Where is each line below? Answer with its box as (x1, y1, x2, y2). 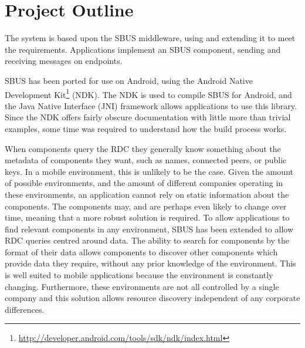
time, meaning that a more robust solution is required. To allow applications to (5, 211, 290, 224)
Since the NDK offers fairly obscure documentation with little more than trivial (5, 111, 291, 123)
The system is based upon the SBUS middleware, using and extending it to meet (5, 32, 296, 44)
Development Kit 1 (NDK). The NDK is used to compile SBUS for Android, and (5, 86, 292, 100)
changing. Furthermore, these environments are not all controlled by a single (5, 280, 279, 292)
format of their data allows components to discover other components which (5, 245, 278, 258)
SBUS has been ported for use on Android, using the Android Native (5, 74, 253, 86)
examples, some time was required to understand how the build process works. (5, 122, 287, 134)
